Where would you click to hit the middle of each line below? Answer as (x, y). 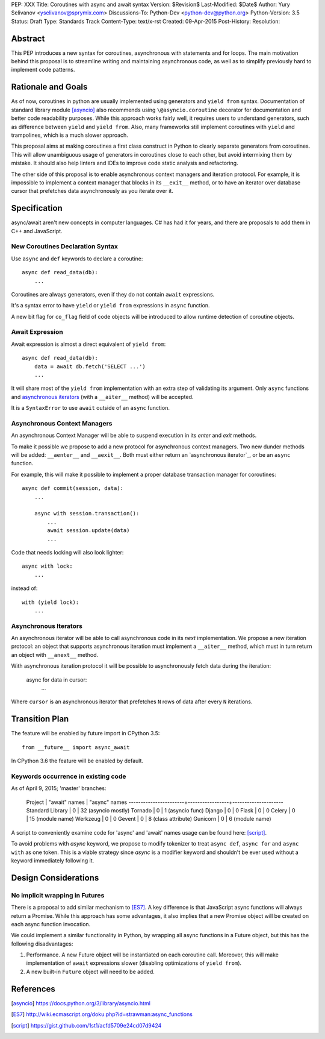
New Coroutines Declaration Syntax (65, 246)
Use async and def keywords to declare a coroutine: (77, 259)
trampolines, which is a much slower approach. (70, 135)
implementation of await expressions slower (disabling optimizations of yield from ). (134, 963)
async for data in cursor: (57, 680)
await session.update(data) (88, 531)
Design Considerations (55, 878)
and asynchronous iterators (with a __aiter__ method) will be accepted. (102, 397)
